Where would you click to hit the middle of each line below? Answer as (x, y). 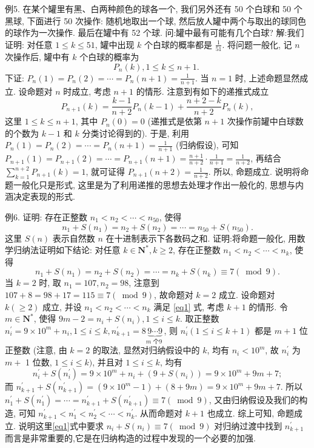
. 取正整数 (200, 318)
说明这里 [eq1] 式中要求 (61, 425)
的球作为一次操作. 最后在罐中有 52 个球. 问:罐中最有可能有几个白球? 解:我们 (155, 32)
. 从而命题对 (159, 413)
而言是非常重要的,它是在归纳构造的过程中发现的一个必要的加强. (130, 438)
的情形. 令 (268, 306)
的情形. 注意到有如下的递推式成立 (202, 91)
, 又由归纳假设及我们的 (254, 400)
